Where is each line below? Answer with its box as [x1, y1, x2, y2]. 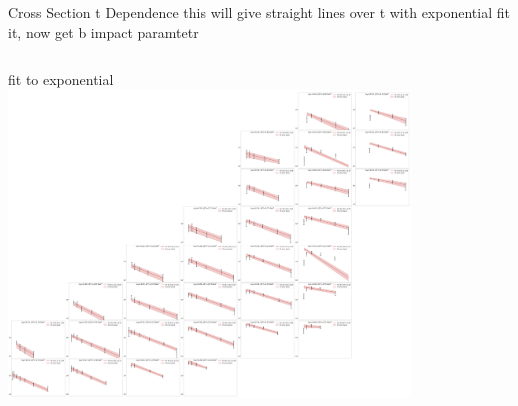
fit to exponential [8, 69, 114, 90]
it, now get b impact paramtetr [8, 21, 199, 42]
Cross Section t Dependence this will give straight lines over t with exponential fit [8, 2, 510, 22]
